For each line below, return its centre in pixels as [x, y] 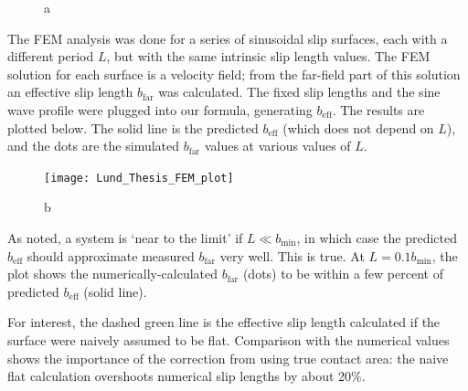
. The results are [378, 109]
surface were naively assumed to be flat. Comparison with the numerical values [229, 339]
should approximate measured [111, 255]
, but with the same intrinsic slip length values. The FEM [268, 56]
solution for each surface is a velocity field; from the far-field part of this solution [234, 74]
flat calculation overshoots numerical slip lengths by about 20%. [186, 376]
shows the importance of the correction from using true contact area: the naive [228, 358]
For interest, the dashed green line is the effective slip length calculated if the [224, 322]
